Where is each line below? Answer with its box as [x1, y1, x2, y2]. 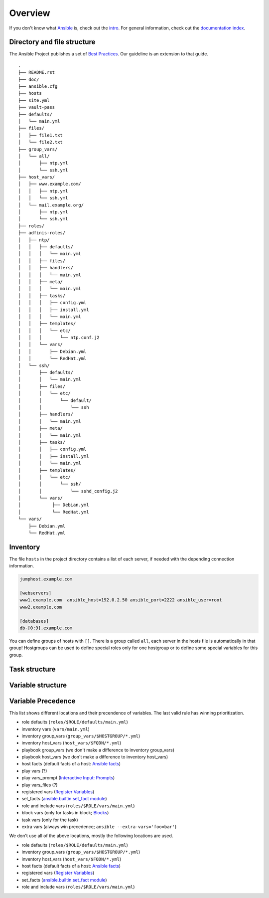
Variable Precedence [9, 697, 76, 705]
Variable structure [9, 681, 67, 689]
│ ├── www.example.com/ [18, 181, 82, 187]
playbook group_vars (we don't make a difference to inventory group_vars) [21, 747, 174, 753]
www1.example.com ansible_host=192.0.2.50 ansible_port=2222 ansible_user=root [19, 597, 222, 603]
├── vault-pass [18, 105, 55, 110]
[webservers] [19, 590, 52, 596]
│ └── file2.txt [18, 140, 63, 145]
